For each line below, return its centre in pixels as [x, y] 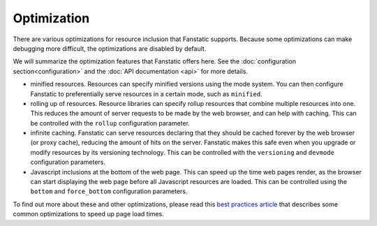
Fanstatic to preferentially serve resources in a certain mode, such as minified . [146, 93]
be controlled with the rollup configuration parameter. [110, 123]
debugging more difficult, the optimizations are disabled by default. [110, 48]
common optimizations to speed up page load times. [88, 214]
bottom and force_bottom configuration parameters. [109, 191]
